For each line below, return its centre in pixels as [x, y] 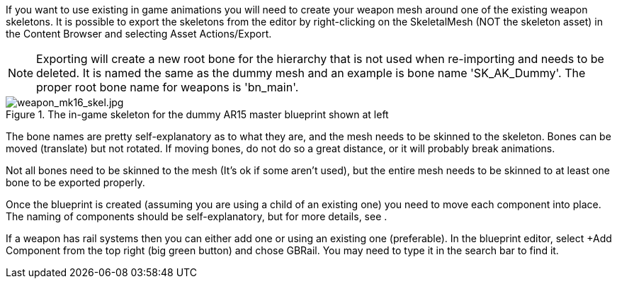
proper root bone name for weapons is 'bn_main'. [168, 87]
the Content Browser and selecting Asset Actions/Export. [139, 34]
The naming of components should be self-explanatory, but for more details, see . [197, 216]
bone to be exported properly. [75, 182]
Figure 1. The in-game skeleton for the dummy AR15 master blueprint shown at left [197, 114]
